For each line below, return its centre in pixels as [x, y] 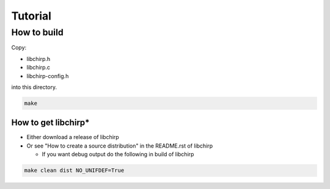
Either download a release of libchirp [73, 137]
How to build [37, 32]
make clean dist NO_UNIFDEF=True [74, 170]
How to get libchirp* [50, 123]
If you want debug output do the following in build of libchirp [118, 154]
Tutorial [31, 16]
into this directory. [34, 87]
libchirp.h [38, 59]
